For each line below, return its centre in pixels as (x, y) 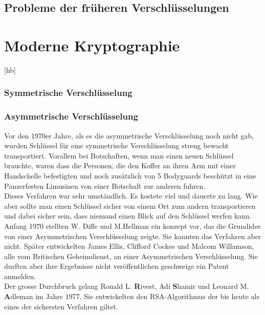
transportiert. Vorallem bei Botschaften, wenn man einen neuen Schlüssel (119, 155)
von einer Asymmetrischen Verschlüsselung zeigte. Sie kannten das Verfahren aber (133, 236)
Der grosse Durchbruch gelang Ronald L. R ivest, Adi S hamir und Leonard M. (127, 286)
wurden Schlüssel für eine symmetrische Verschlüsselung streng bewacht (117, 145)
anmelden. (20, 276)
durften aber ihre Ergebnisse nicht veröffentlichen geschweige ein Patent (117, 266)
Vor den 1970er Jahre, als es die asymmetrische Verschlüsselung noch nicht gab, (129, 135)
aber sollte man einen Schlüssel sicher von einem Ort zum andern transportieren (130, 205)
